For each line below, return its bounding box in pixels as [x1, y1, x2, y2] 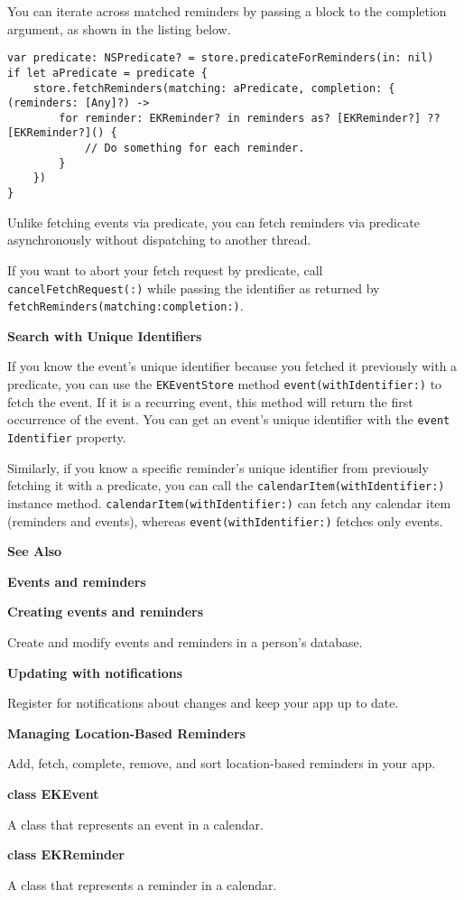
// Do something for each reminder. [84, 142, 305, 155]
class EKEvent [7, 784, 99, 803]
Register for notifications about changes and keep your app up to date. [7, 693, 399, 712]
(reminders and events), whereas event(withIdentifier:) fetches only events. [7, 511, 443, 530]
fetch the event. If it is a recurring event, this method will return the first [7, 392, 413, 411]
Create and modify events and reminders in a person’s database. [7, 632, 363, 651]
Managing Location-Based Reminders [7, 723, 246, 742]
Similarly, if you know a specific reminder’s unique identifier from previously [7, 458, 429, 477]
